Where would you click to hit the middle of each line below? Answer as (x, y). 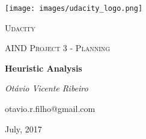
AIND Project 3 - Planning (58, 48)
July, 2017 (23, 128)
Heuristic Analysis (44, 68)
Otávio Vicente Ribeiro (47, 88)
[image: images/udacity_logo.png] (74, 8)
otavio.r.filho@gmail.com (50, 109)
